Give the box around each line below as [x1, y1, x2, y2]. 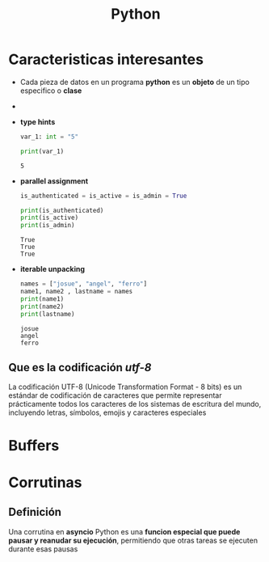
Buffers [8, 436, 60, 454]
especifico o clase [19, 86, 82, 95]
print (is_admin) [19, 222, 75, 230]
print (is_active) [19, 213, 79, 222]
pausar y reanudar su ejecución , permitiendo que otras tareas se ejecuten [8, 535, 258, 545]
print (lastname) [19, 310, 75, 318]
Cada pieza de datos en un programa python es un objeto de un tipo [19, 77, 250, 87]
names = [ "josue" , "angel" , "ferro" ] [19, 280, 148, 288]
